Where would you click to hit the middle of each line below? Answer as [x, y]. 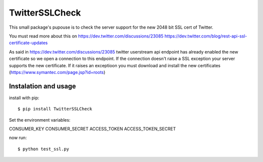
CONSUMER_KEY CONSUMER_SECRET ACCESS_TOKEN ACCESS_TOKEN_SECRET [93, 128]
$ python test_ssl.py [43, 149]
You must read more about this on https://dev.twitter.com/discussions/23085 [86, 36]
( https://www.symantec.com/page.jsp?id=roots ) [57, 72]
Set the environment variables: [40, 120]
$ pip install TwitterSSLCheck [55, 109]
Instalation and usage [43, 86]
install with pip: [24, 98]
